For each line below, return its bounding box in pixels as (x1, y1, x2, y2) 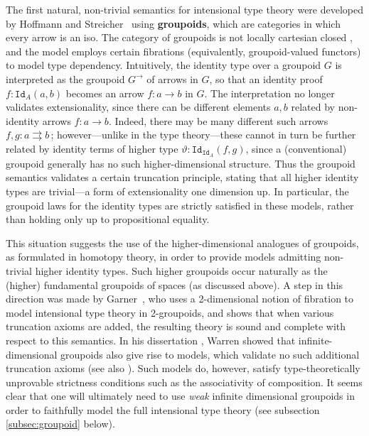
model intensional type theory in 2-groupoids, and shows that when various (6, 305, 334, 320)
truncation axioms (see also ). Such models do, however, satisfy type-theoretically (6, 361, 360, 376)
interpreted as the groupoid (6, 71, 125, 86)
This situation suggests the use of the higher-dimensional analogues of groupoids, (6, 235, 359, 250)
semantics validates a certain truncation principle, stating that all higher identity (6, 170, 359, 185)
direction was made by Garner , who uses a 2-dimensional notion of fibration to (6, 291, 354, 306)
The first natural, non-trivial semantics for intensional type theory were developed (6, 2, 364, 16)
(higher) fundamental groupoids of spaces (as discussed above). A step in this (6, 277, 343, 292)
